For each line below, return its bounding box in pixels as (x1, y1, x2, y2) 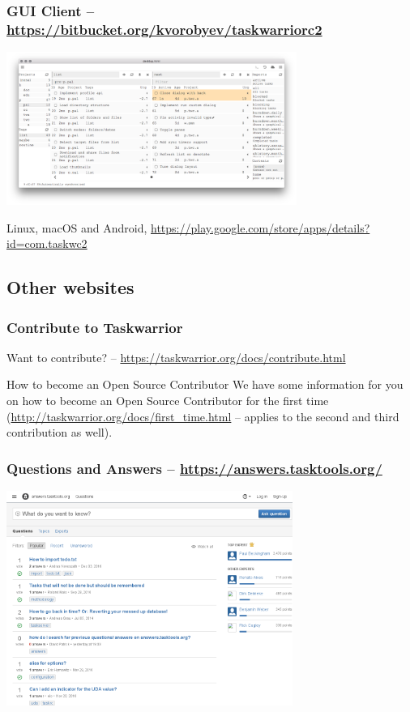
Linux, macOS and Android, (6, 219, 147, 236)
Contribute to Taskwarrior (6, 317, 183, 337)
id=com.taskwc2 (6, 235, 88, 252)
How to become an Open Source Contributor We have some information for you (6, 376, 404, 393)
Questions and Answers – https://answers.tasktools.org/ (6, 458, 382, 478)
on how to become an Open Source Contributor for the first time (6, 392, 329, 409)
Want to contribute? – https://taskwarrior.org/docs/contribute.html (6, 348, 346, 365)
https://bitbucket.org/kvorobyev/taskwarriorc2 (6, 19, 322, 39)
